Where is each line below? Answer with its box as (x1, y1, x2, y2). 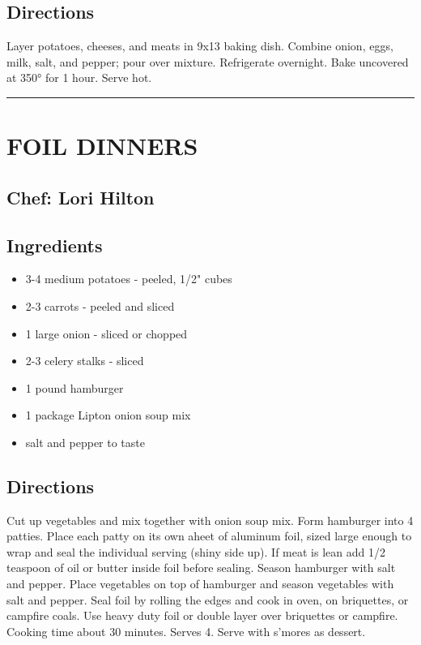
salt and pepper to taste (25, 433, 145, 450)
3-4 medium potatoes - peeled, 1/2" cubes (25, 270, 232, 287)
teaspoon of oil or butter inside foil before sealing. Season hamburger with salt (6, 559, 396, 576)
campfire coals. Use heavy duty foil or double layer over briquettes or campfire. (6, 607, 398, 624)
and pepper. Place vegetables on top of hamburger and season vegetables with (6, 575, 394, 592)
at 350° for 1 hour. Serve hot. (6, 69, 152, 86)
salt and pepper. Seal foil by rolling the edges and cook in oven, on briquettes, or (6, 591, 409, 608)
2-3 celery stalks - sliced (25, 352, 144, 369)
